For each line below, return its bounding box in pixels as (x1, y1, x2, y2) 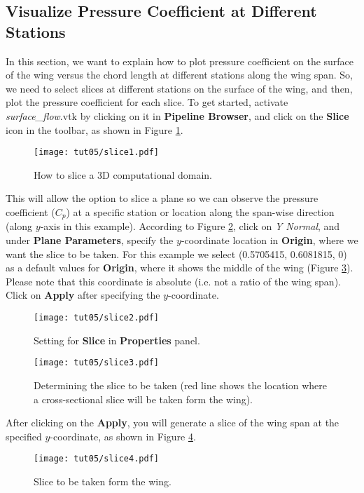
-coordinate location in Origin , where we (181, 233, 358, 248)
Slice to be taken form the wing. (34, 473, 171, 488)
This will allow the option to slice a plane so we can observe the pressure (6, 191, 318, 205)
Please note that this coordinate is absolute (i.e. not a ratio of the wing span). (6, 273, 341, 288)
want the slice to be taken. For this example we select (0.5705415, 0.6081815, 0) (6, 246, 347, 261)
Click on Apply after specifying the (6, 288, 160, 302)
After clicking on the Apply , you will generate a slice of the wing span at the (6, 415, 339, 430)
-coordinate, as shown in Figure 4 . (50, 428, 196, 443)
